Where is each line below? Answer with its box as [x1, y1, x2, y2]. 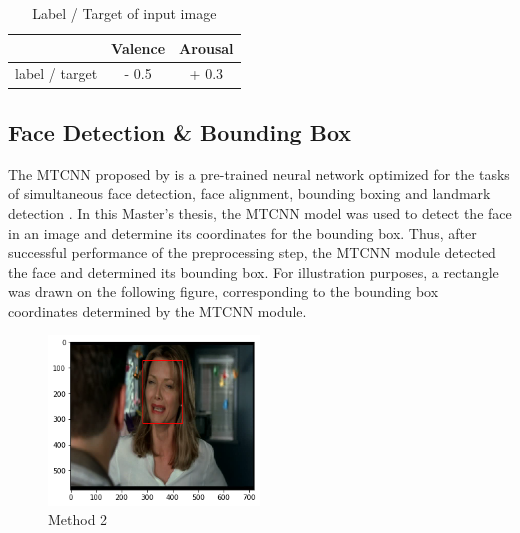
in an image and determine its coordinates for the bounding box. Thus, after [8, 222, 477, 243]
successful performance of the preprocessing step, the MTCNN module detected [8, 242, 496, 263]
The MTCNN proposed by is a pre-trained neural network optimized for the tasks [8, 163, 510, 184]
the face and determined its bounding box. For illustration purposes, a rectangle [8, 261, 499, 282]
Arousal [179, 37, 234, 58]
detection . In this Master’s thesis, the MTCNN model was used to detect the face [8, 202, 512, 223]
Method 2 [48, 509, 108, 530]
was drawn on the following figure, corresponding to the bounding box [8, 281, 439, 302]
